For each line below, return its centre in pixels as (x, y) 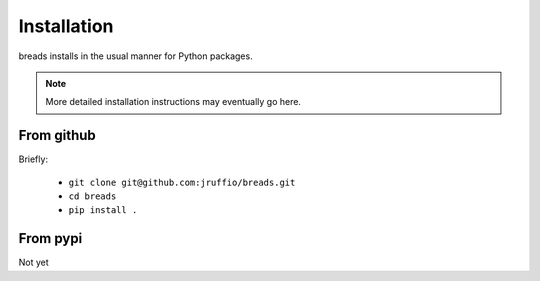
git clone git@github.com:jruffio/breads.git (182, 182)
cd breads (92, 196)
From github (57, 135)
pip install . (103, 210)
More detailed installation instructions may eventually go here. (173, 102)
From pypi (50, 238)
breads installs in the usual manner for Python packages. (136, 56)
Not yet (33, 262)
